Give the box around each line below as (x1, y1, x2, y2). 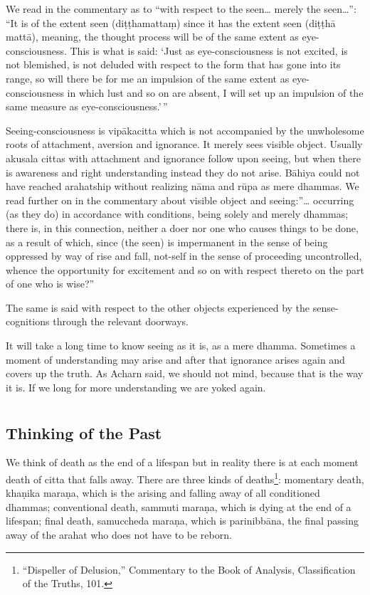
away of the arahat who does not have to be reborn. (6, 527, 232, 542)
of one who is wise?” (6, 276, 95, 291)
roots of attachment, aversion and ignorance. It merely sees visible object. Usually (6, 137, 363, 152)
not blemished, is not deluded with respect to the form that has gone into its (6, 57, 341, 72)
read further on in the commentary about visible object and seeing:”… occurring (6, 192, 354, 207)
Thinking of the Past (6, 421, 162, 443)
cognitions (6, 314, 50, 329)
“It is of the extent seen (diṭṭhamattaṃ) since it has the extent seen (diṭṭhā (6, 15, 336, 30)
